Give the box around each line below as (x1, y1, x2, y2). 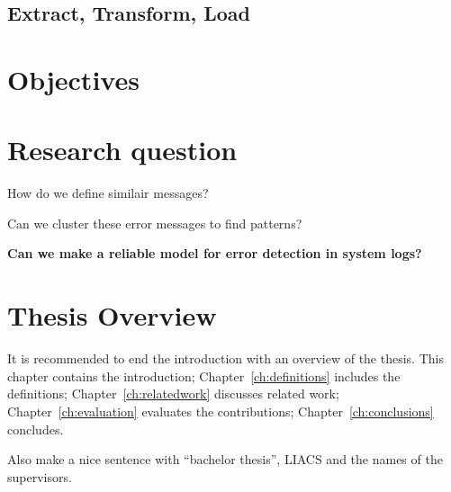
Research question (7, 131, 238, 168)
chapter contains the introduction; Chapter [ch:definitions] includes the (7, 366, 401, 385)
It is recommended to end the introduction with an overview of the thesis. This (7, 349, 444, 368)
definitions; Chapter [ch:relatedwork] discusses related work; (7, 384, 339, 403)
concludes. (7, 419, 64, 438)
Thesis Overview (7, 297, 217, 334)
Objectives (7, 60, 140, 97)
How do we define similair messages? (7, 183, 209, 202)
